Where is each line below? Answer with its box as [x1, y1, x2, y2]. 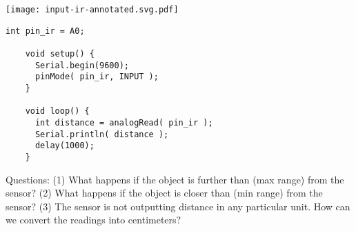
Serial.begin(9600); [34, 60, 129, 70]
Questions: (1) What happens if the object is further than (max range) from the [6, 172, 344, 186]
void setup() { [25, 48, 95, 59]
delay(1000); [34, 141, 95, 151]
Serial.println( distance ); [34, 129, 169, 139]
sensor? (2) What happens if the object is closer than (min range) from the [6, 185, 323, 200]
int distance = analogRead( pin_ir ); [34, 117, 213, 128]
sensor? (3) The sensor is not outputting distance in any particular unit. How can [6, 199, 350, 213]
